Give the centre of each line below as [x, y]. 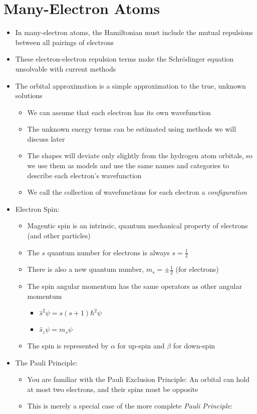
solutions [29, 95]
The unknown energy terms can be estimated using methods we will [132, 129]
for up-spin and [141, 345]
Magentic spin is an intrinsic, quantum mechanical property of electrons [138, 226]
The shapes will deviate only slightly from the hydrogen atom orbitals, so [140, 155]
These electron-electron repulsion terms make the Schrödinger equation [124, 59]
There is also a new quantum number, [85, 269]
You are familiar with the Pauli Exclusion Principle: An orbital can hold [139, 379]
